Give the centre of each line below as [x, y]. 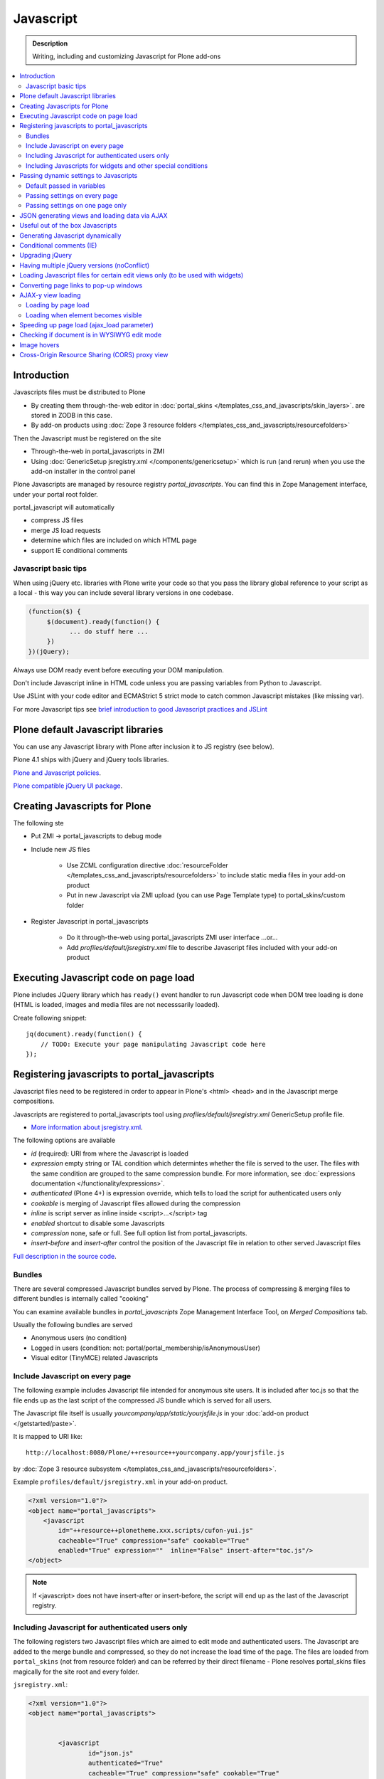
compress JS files [57, 520]
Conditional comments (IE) [58, 245]
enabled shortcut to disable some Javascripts [98, 1223]
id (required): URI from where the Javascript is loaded [110, 1154]
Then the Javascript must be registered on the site [87, 438]
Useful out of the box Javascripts [68, 226]
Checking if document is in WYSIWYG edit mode [91, 335]
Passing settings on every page [72, 196]
